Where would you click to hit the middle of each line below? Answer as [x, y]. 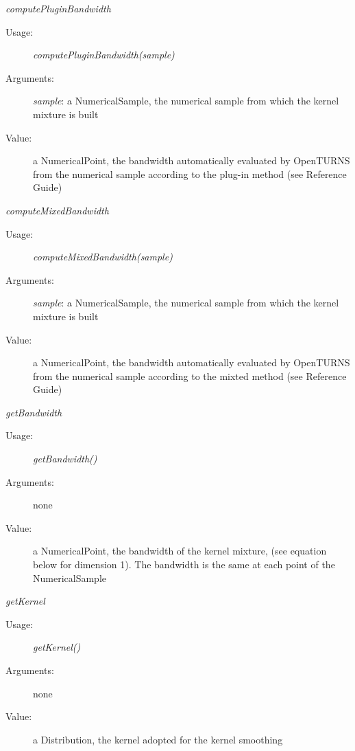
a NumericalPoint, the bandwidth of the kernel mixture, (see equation [180, 551]
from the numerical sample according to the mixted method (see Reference [190, 375]
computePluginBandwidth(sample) [104, 55]
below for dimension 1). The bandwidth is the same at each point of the [184, 564]
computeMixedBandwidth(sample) [103, 257]
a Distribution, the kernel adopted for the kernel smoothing [158, 739]
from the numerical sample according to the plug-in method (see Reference [190, 173]
